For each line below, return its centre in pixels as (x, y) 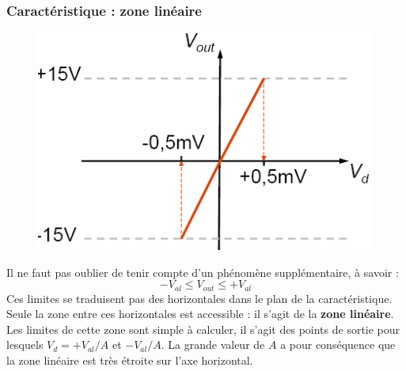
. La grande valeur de (213, 344)
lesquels (25, 344)
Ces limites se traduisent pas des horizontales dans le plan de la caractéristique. (199, 298)
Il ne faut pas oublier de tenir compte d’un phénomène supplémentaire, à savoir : (203, 272)
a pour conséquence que (338, 344)
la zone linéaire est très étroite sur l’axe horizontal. (130, 360)
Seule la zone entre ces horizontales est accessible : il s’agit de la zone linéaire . (200, 314)
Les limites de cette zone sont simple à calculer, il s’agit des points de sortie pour (203, 329)
